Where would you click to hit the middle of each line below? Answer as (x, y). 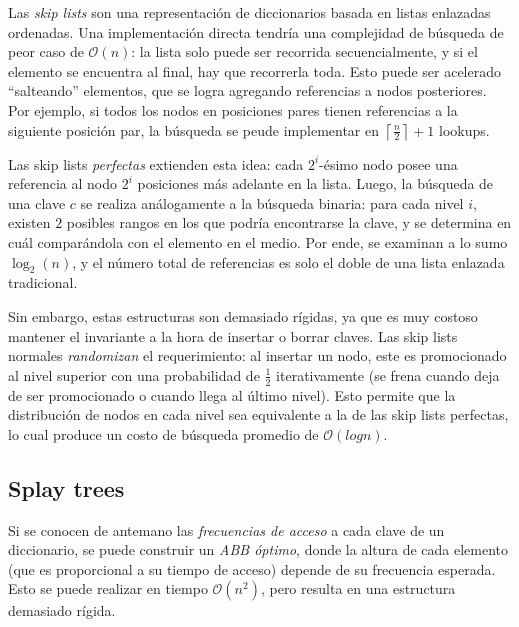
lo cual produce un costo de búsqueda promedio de (163, 433)
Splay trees (66, 487)
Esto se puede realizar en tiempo (108, 588)
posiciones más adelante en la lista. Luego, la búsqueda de (315, 183)
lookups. (464, 129)
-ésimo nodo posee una (388, 163)
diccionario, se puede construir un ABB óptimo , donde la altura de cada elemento (258, 549)
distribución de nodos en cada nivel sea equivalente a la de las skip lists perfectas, (258, 414)
